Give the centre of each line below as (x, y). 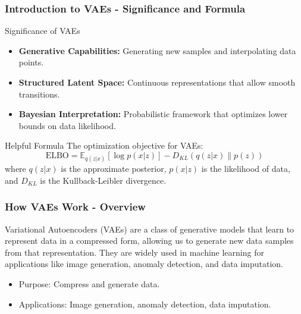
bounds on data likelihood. (67, 125)
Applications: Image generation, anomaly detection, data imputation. (145, 304)
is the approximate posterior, (114, 169)
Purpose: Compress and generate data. (89, 283)
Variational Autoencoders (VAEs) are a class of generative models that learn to (150, 229)
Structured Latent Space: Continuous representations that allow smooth (157, 82)
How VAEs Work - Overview (75, 207)
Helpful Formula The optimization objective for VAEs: (104, 145)
